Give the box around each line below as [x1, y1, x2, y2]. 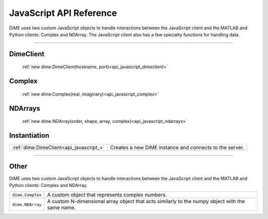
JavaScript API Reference [9, 7, 117, 18]
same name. [47, 204, 76, 211]
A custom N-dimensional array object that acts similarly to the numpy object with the [47, 198, 245, 205]
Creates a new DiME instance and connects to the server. [110, 144, 244, 151]
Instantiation [9, 131, 50, 139]
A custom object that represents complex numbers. [47, 192, 167, 199]
